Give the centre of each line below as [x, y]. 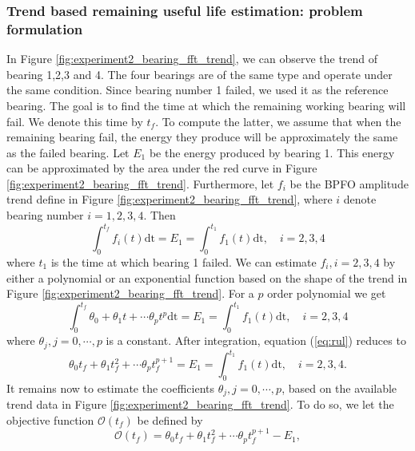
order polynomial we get [327, 293]
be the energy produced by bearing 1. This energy [272, 152]
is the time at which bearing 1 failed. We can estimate [184, 261]
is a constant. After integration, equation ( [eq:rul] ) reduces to [256, 340]
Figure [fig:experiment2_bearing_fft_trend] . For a [130, 293]
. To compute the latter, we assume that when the [278, 121]
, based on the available [339, 388]
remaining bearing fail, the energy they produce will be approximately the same [202, 137]
